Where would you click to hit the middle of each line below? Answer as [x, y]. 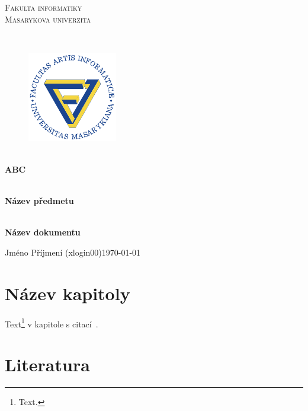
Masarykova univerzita [48, 19]
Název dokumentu [43, 232]
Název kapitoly [68, 293]
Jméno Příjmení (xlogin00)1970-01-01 [73, 252]
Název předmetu [39, 201]
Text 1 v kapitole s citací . [52, 323]
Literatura [47, 364]
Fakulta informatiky [44, 7]
